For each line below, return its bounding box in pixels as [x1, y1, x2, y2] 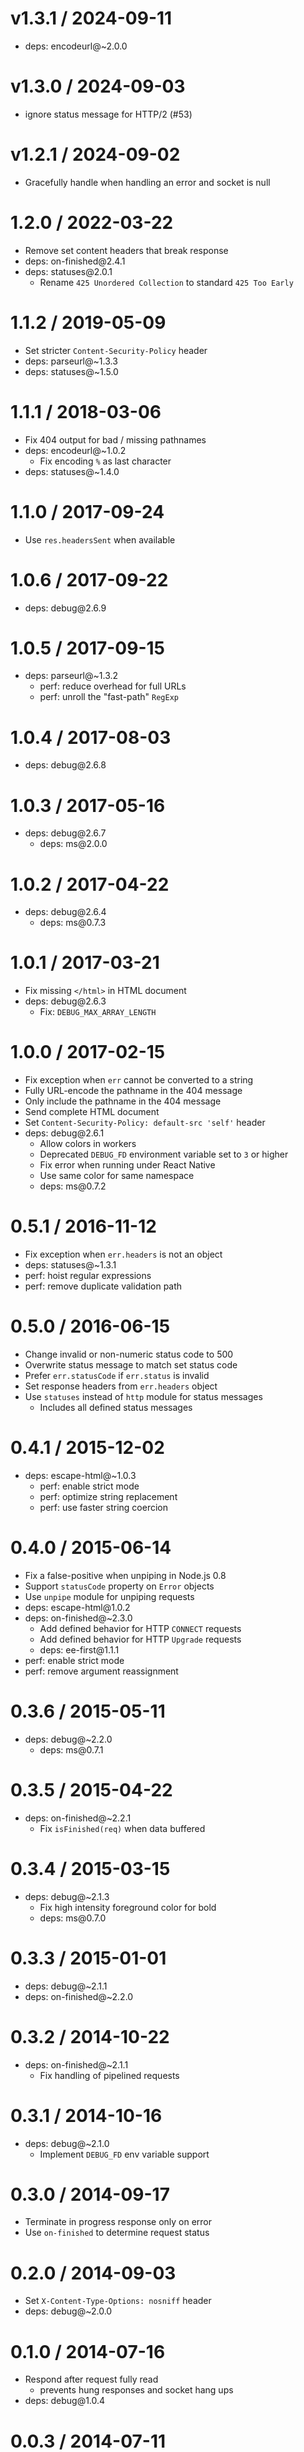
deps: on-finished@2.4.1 [24, 255, 126, 267]
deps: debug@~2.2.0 [24, 1733, 113, 1745]
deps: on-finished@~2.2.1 [24, 1812, 132, 1824]
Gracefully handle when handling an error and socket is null [24, 176, 271, 188]
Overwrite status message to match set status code [24, 1359, 238, 1371]
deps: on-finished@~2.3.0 [24, 1612, 133, 1624]
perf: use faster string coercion [39, 1501, 168, 1513]
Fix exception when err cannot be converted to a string [24, 1074, 254, 1086]
